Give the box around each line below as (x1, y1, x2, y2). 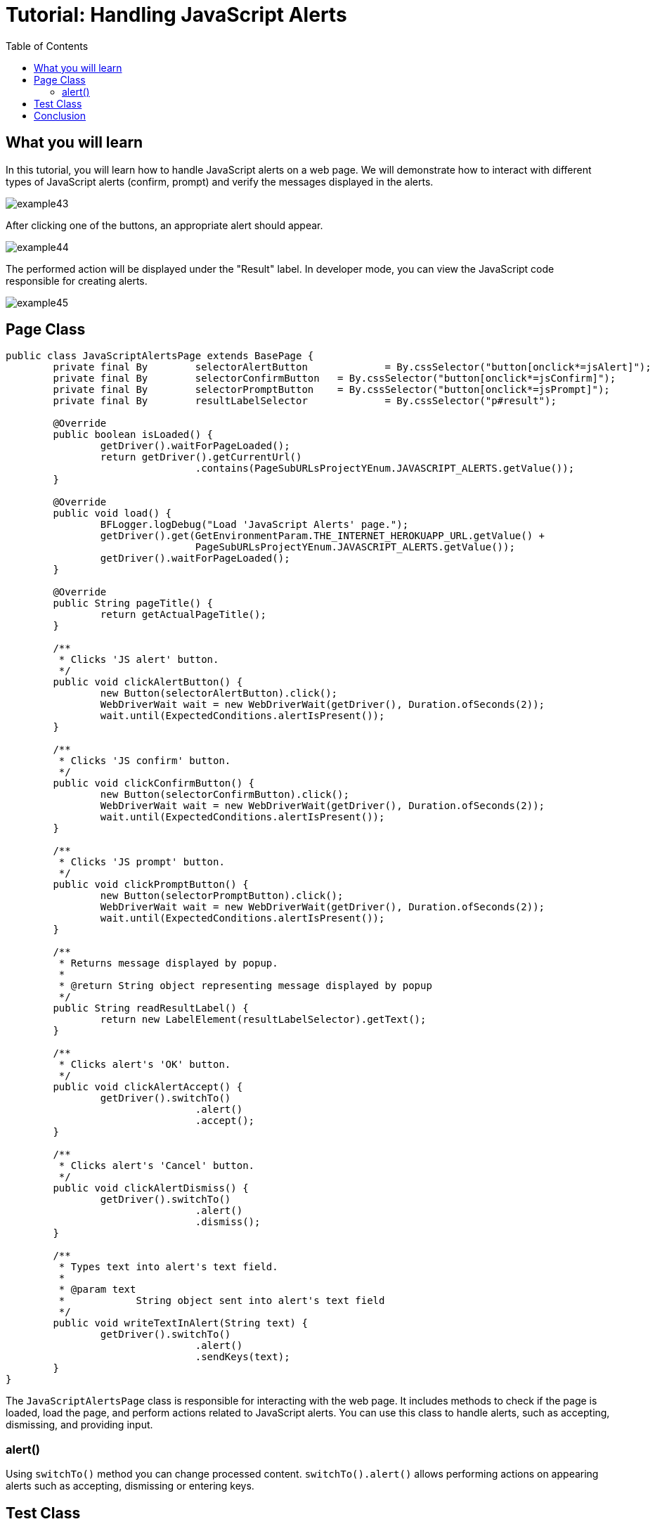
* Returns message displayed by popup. (58, 957, 278, 969)
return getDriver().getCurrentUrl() (100, 451, 302, 463)
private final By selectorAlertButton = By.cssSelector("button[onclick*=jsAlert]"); (53, 361, 651, 373)
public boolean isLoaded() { (53, 429, 214, 441)
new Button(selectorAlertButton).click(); (100, 687, 338, 699)
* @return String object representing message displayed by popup (58, 980, 432, 992)
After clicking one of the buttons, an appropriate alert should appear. (6, 219, 323, 231)
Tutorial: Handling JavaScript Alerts (6, 3, 347, 27)
